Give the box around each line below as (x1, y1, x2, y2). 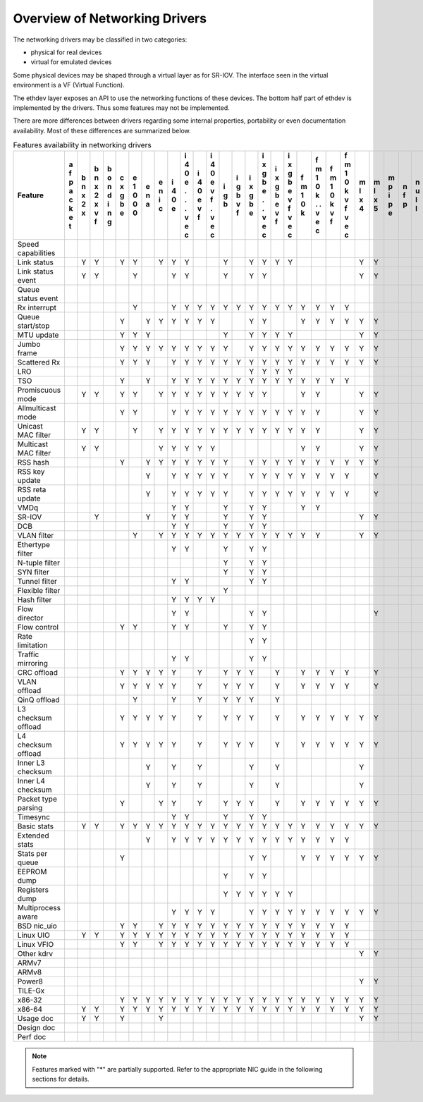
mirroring (17, 659, 49, 668)
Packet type (17, 794, 58, 804)
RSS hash (17, 458, 49, 467)
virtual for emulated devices (30, 58, 112, 66)
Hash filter (17, 595, 52, 605)
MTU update (17, 330, 59, 340)
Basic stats (17, 821, 54, 831)
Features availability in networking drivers (13, 140, 152, 150)
